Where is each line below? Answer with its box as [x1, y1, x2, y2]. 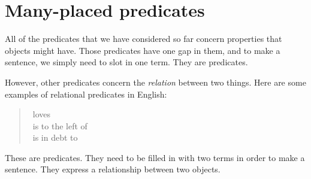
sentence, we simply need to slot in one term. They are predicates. [5, 56, 248, 68]
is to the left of [32, 119, 87, 132]
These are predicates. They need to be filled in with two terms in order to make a [5, 151, 305, 163]
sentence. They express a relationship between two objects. [5, 163, 221, 175]
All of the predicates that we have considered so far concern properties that [5, 32, 282, 45]
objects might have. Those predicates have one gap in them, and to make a [5, 44, 280, 56]
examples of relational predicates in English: [5, 87, 167, 100]
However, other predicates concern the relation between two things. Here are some [5, 75, 306, 88]
